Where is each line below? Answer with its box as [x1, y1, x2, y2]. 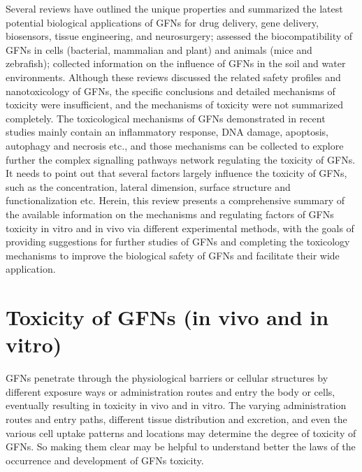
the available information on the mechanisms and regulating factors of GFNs [6, 206, 334, 221]
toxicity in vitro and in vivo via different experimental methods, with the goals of [6, 220, 354, 235]
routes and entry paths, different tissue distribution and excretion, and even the [6, 411, 347, 426]
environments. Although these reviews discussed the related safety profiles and [6, 69, 341, 84]
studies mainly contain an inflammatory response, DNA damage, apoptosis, [6, 124, 328, 139]
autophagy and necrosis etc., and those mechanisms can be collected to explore [6, 138, 344, 152]
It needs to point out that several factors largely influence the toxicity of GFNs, [6, 166, 347, 180]
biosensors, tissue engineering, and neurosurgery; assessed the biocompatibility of [6, 29, 353, 43]
